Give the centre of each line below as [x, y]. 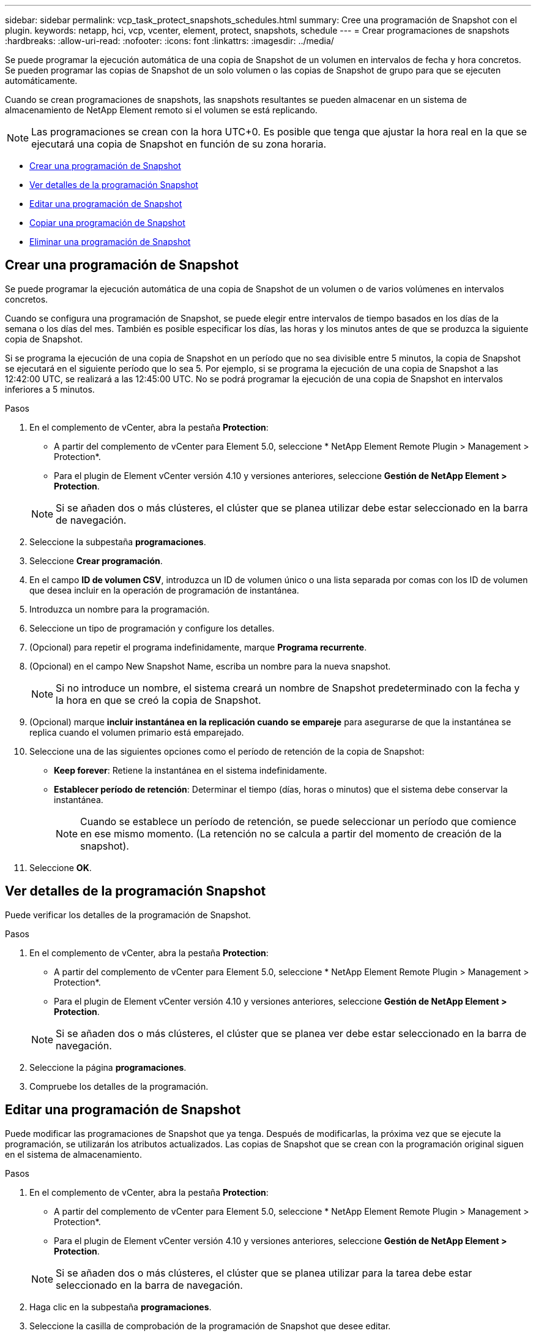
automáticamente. [41, 81]
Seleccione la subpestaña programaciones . [118, 542]
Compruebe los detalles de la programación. [119, 1086]
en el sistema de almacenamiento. [73, 1154]
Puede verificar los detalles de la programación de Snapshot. [128, 915]
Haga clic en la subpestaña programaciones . [121, 1307]
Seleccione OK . [61, 867]
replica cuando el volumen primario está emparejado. [137, 732]
